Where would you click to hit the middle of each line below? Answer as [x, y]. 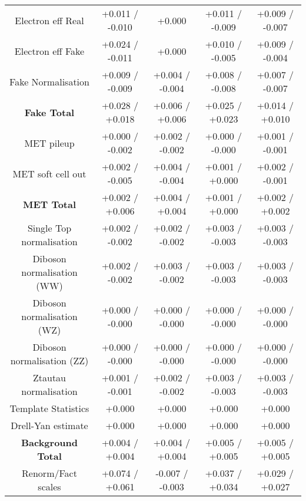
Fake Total [49, 112]
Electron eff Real [49, 20]
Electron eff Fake [49, 51]
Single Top [49, 228]
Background [49, 442]
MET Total [49, 204]
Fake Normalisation [49, 81]
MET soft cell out [49, 173]
